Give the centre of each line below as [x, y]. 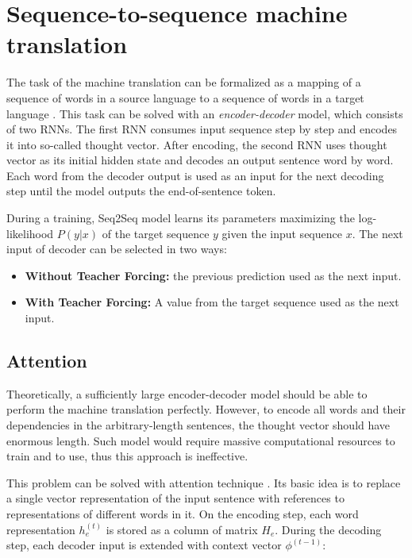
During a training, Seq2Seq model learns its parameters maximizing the [181, 218]
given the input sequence [282, 233]
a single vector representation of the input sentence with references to [175, 498]
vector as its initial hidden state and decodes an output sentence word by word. [200, 160]
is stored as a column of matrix [182, 529]
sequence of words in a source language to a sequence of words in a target [185, 97]
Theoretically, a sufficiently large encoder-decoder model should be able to [187, 393]
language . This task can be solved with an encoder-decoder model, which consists [205, 113]
